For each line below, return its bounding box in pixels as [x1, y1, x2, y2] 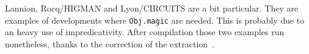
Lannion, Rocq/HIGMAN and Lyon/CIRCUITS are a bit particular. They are [5, 2, 299, 14]
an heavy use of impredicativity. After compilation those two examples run [5, 25, 285, 38]
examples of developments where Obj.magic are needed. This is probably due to [5, 13, 305, 26]
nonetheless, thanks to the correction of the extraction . [5, 37, 214, 50]
